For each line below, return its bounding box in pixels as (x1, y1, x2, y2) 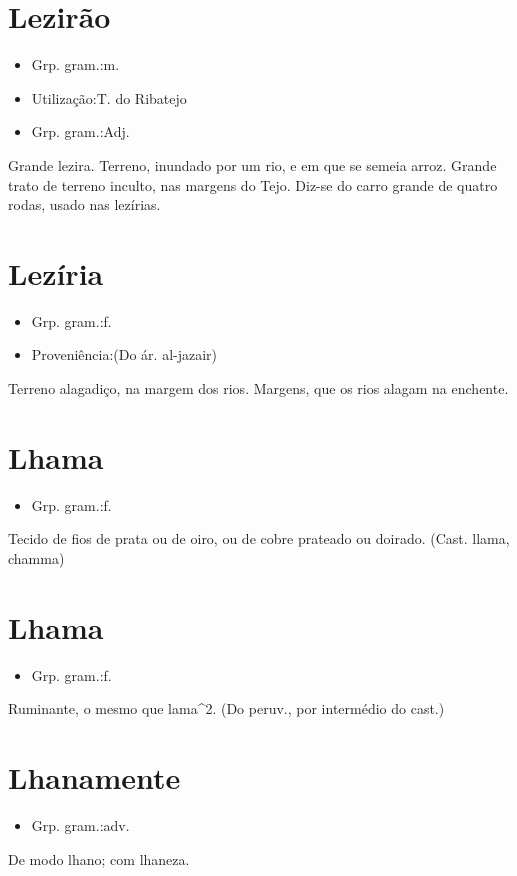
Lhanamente (8, 757, 181, 797)
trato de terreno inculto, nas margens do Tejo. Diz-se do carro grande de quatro (8, 174, 498, 195)
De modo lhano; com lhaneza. (8, 848, 190, 869)
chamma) (8, 547, 65, 568)
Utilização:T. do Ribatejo (31, 87, 187, 108)
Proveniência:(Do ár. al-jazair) (31, 344, 218, 365)
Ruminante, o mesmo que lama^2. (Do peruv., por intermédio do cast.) (8, 698, 445, 719)
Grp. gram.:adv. (31, 814, 130, 835)
